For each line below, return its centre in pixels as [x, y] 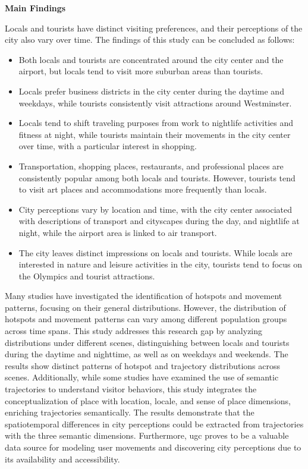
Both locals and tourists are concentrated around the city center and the [151, 59]
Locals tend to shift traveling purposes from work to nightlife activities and [156, 123]
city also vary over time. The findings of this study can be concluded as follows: [150, 40]
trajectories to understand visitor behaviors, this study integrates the [131, 389]
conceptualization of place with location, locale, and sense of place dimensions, [148, 400]
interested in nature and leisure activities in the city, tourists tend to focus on [161, 264]
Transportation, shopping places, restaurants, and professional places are [151, 166]
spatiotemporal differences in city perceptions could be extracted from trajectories [154, 424]
